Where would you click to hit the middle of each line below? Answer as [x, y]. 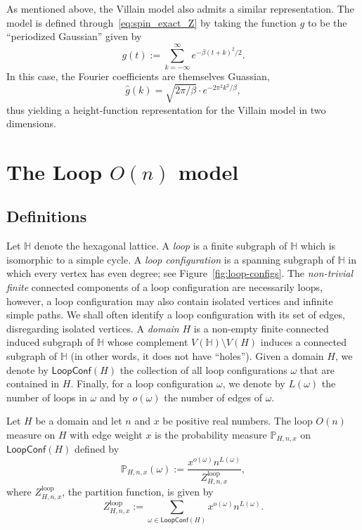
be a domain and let [79, 421]
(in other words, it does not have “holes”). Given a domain [197, 356]
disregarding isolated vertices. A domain [93, 328]
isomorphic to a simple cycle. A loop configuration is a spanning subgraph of [170, 259]
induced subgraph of [50, 342]
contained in [33, 383]
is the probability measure [211, 435]
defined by [97, 449]
